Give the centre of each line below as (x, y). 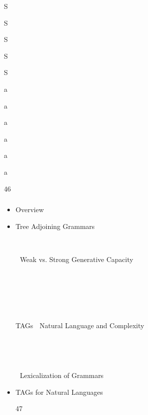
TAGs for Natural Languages (59, 392)
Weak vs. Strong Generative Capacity (76, 259)
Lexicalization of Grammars (62, 375)
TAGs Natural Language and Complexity (80, 325)
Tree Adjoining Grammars (55, 226)
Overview (30, 209)
